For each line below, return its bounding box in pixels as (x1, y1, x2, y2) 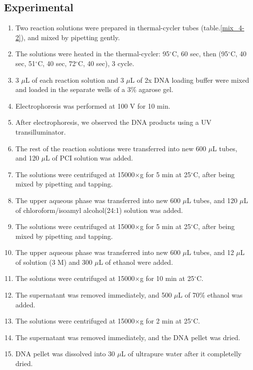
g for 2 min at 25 (140, 316, 191, 326)
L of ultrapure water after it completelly (121, 348, 242, 359)
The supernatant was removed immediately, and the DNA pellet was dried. (15, 332, 240, 342)
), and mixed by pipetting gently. (21, 32, 120, 42)
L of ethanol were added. (99, 256, 173, 267)
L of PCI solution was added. (45, 153, 133, 163)
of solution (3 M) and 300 (15, 256, 93, 267)
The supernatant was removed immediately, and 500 (15, 290, 172, 300)
